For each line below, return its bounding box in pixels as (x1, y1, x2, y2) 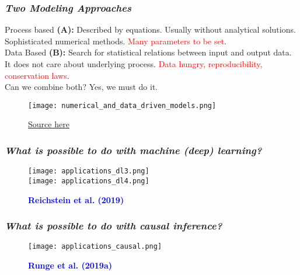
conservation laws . (5, 69, 69, 81)
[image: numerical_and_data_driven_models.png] (28, 101, 217, 110)
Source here (28, 118, 69, 130)
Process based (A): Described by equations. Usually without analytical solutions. (5, 23, 296, 36)
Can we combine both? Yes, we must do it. (5, 81, 158, 93)
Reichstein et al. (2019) (28, 193, 124, 206)
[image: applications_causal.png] (28, 242, 162, 251)
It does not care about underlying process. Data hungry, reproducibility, (5, 58, 263, 69)
